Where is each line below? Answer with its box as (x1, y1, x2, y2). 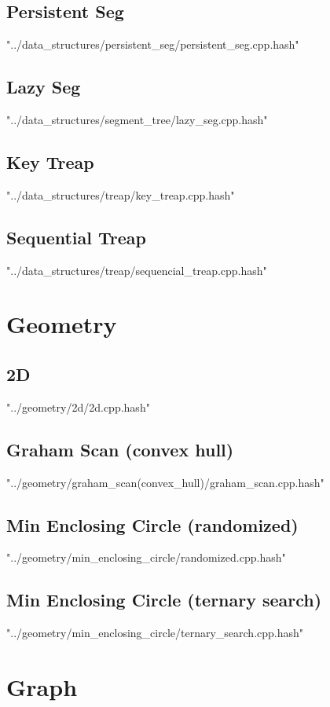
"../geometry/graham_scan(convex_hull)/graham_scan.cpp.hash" (6, 474, 324, 490)
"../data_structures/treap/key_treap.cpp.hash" (6, 186, 235, 203)
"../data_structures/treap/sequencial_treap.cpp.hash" (6, 262, 267, 278)
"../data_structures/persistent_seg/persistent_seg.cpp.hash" (6, 36, 299, 53)
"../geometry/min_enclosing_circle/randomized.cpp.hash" (6, 549, 286, 566)
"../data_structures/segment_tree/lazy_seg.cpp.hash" (6, 112, 268, 127)
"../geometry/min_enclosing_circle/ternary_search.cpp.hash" (6, 625, 304, 641)
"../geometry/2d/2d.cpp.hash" (6, 398, 150, 415)
